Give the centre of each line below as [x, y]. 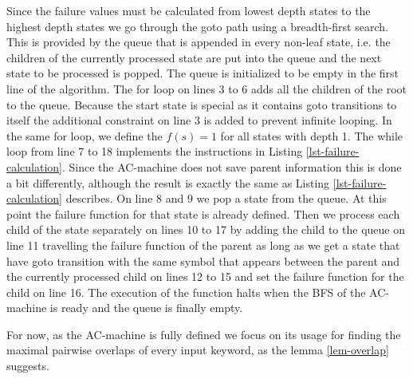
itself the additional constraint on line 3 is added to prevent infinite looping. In [199, 120]
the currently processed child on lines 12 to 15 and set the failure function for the [205, 276]
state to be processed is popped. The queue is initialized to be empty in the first [203, 73]
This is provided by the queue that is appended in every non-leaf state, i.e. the [199, 42]
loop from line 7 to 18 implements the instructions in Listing [155, 151]
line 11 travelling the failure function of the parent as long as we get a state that [203, 245]
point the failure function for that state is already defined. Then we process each [203, 213]
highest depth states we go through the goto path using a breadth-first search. [197, 26]
